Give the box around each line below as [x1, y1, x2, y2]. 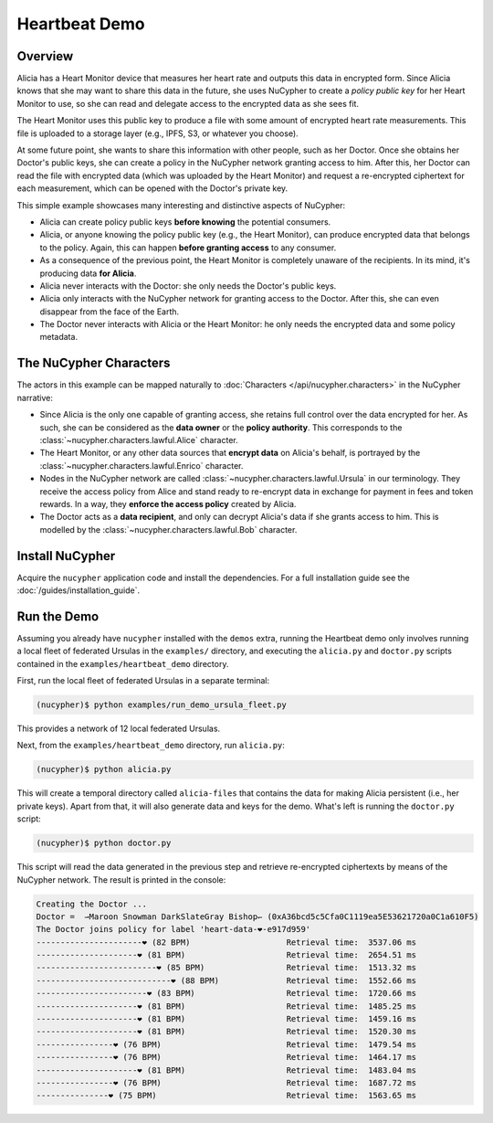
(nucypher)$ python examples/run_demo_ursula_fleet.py [36, 700, 287, 710]
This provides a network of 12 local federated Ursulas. [16, 723, 221, 735]
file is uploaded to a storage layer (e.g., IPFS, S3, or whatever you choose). [16, 128, 299, 139]
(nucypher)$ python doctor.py [36, 838, 172, 849]
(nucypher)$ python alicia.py [36, 764, 172, 775]
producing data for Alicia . [39, 268, 137, 279]
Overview [16, 48, 74, 64]
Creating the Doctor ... [36, 898, 148, 909]
